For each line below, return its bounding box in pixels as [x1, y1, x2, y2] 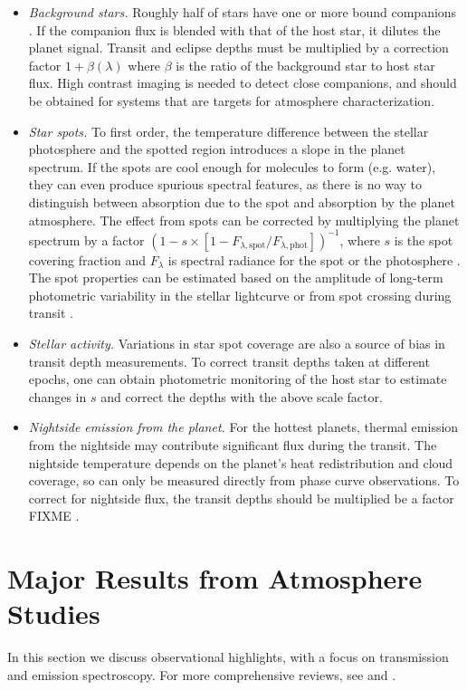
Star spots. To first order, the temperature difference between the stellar [28, 121, 429, 140]
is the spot [394, 230, 453, 249]
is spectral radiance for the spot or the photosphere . [167, 250, 461, 269]
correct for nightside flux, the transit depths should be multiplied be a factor [28, 488, 454, 507]
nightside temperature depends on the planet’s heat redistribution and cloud [28, 453, 453, 472]
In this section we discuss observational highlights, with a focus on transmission [7, 647, 449, 666]
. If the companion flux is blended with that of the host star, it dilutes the [28, 20, 441, 39]
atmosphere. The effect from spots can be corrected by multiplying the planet [28, 210, 460, 229]
